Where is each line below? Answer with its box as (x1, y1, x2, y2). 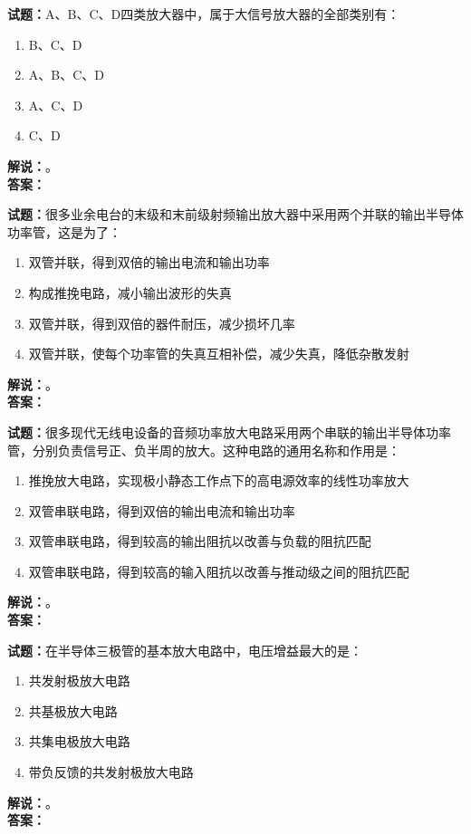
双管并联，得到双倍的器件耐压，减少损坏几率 (28, 313, 295, 332)
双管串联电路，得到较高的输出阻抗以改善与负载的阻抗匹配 (28, 532, 371, 551)
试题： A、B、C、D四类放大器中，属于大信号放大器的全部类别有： (7, 5, 400, 23)
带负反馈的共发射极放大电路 (28, 762, 194, 781)
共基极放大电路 (28, 701, 118, 720)
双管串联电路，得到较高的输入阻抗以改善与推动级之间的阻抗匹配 (28, 561, 409, 580)
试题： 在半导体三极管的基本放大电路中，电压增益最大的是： (7, 640, 362, 659)
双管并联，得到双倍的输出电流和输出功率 (28, 253, 270, 272)
